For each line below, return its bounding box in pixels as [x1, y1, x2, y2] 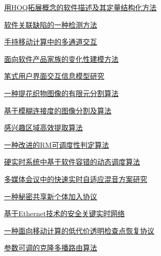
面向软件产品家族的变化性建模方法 [4, 53, 119, 64]
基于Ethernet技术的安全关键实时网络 [4, 208, 125, 219]
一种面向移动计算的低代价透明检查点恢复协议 [4, 225, 154, 236]
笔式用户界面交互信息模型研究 [4, 71, 104, 81]
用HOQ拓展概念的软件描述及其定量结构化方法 [4, 2, 157, 12]
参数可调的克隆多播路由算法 [4, 242, 97, 253]
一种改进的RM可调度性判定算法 [4, 139, 109, 150]
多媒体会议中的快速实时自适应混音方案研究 [4, 173, 147, 184]
